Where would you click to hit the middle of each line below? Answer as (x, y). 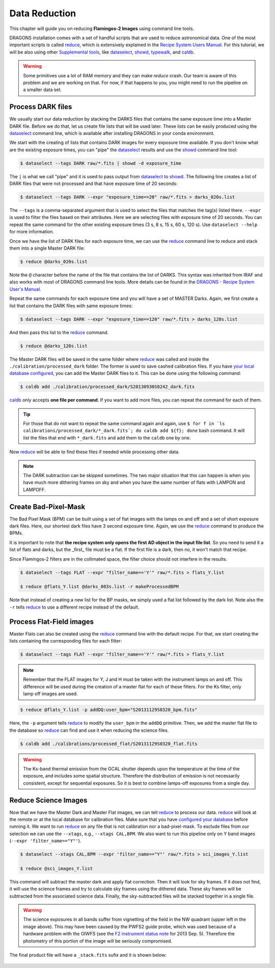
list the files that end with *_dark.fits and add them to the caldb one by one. (107, 437)
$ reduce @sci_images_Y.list (57, 868)
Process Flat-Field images (52, 621)
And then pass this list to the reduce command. (59, 332)
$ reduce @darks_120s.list (54, 346)
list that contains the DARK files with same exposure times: (71, 306)
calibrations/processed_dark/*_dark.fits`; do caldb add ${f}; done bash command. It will (134, 431)
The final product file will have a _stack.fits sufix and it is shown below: (88, 955)
